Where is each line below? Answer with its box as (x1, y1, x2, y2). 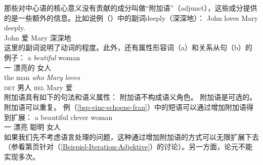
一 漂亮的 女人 (4, 62, 52, 72)
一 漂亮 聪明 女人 (4, 121, 61, 132)
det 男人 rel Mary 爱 (4, 81, 73, 92)
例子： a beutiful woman (4, 52, 80, 62)
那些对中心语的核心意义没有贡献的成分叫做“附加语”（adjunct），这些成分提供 (4, 3, 257, 13)
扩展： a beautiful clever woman (11, 111, 113, 122)
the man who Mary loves (4, 72, 80, 82)
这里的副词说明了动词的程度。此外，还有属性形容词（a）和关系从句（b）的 (4, 42, 252, 53)
